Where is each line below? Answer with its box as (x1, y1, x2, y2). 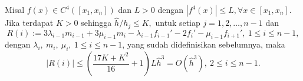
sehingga (81, 16, 112, 29)
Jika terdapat (5, 16, 54, 29)
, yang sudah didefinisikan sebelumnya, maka (122, 38, 285, 50)
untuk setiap (155, 16, 200, 29)
